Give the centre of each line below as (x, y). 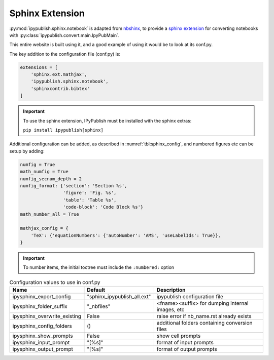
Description (171, 290)
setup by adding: (27, 151)
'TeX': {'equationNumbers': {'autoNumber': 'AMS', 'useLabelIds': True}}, (126, 235)
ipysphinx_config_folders (42, 326)
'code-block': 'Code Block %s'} (103, 207)
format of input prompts (185, 343)
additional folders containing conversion (205, 323)
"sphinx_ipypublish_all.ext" (119, 297)
